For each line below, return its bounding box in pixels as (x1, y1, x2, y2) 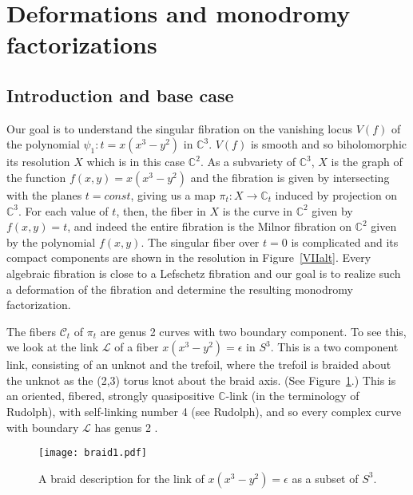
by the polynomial (6, 233, 96, 250)
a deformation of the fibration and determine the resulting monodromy (6, 280, 353, 297)
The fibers (6, 323, 56, 339)
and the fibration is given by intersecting (190, 168, 390, 185)
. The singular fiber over (141, 233, 260, 250)
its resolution (6, 153, 70, 170)
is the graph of (331, 153, 403, 170)
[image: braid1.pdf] (38, 447, 148, 459)
